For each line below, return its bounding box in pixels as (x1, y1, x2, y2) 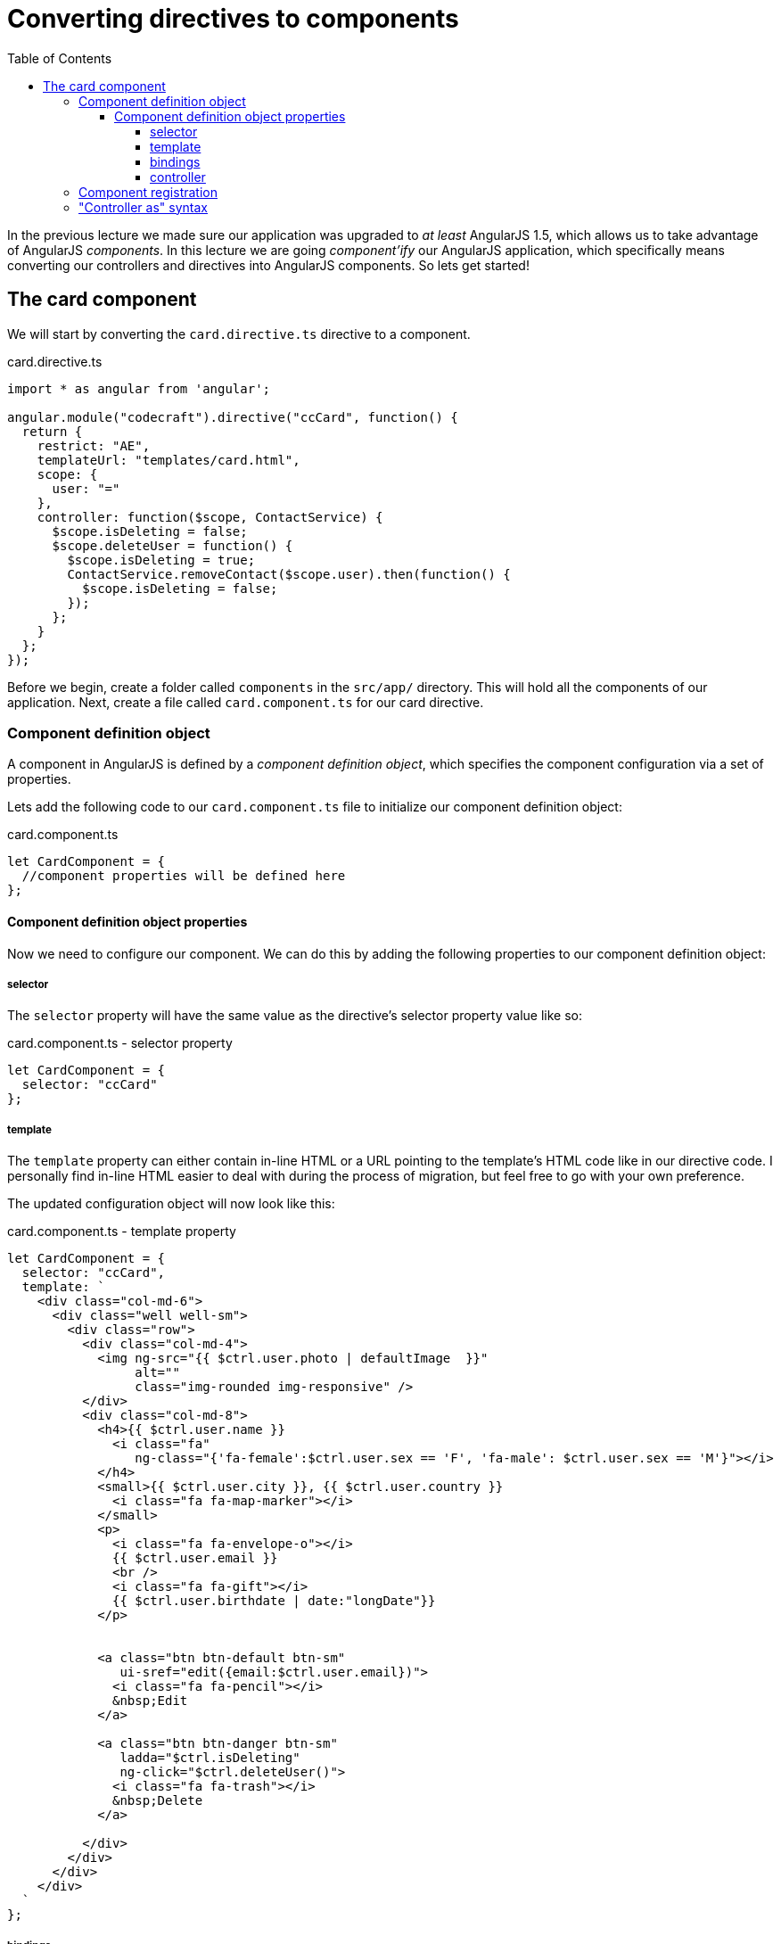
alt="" (135, 1365, 180, 1380)
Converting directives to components (7, 4, 459, 34)
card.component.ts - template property (7, 1223, 236, 1240)
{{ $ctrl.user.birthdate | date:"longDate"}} (112, 1594, 436, 1609)
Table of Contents (7, 50, 112, 66)
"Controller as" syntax (78, 199, 208, 215)
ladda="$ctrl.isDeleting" (119, 1750, 300, 1766)
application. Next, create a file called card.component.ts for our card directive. (7, 694, 484, 710)
